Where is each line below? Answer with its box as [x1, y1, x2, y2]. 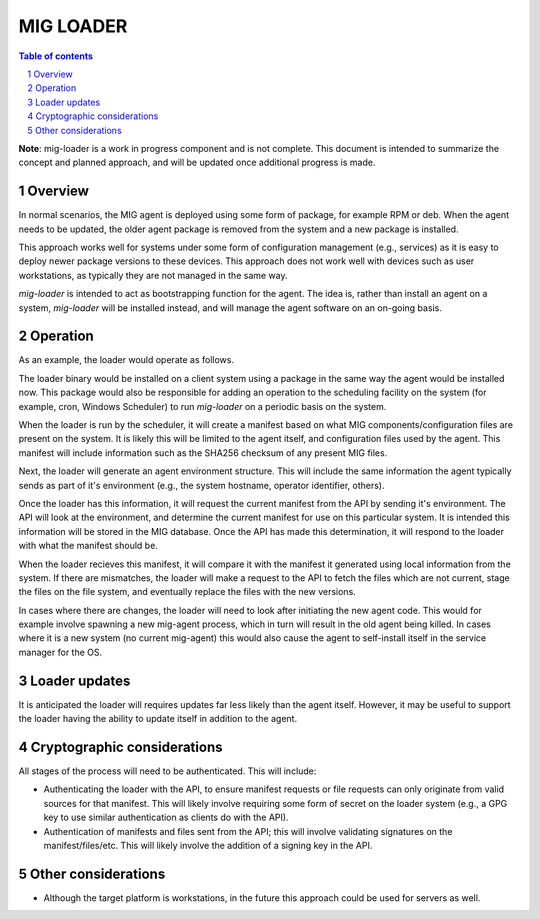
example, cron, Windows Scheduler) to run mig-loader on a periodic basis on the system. [18, 400, 387, 412]
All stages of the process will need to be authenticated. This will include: [18, 765, 317, 777]
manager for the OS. [18, 646, 103, 658]
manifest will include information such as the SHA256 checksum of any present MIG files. [18, 446, 388, 459]
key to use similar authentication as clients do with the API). [43, 811, 289, 824]
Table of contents [18, 50, 94, 62]
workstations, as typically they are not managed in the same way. [18, 269, 289, 281]
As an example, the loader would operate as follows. [18, 354, 235, 366]
